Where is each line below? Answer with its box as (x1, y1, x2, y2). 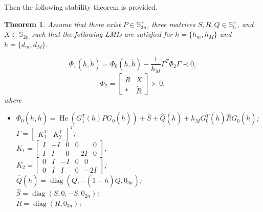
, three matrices (146, 18, 195, 29)
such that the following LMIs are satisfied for (31, 29, 173, 39)
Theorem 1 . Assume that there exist (4, 18, 121, 29)
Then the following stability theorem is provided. (4, 2, 158, 12)
